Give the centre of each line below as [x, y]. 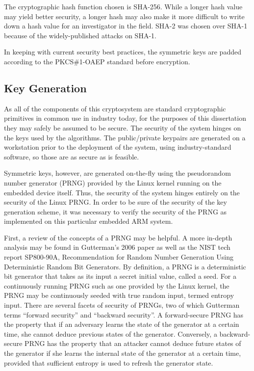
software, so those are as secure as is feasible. [72, 156]
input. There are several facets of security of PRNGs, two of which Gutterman [122, 305]
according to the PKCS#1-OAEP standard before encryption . [97, 61]
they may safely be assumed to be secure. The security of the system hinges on [123, 127]
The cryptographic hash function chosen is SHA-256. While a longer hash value [123, 6]
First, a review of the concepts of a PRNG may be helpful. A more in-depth [118, 237]
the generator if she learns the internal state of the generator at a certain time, [123, 353]
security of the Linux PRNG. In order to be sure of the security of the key [115, 202]
